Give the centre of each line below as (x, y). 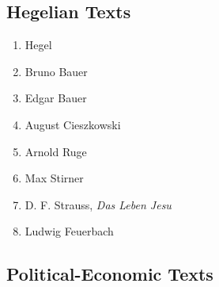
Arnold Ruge (56, 151)
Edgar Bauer (56, 98)
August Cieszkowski (73, 124)
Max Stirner (54, 178)
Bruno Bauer (56, 71)
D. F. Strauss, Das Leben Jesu (98, 204)
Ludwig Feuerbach (69, 231)
